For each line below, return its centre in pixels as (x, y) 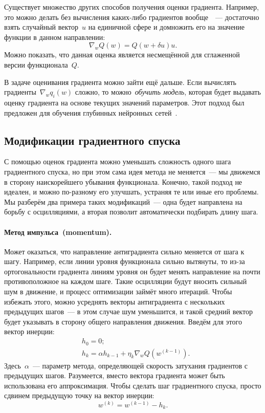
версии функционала (36, 64)
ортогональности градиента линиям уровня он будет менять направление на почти (132, 271)
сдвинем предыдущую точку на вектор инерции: (79, 395)
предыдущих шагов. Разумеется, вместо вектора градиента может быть (115, 375)
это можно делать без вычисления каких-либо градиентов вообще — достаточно (132, 17)
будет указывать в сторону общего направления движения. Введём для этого (123, 321)
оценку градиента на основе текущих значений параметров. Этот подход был (124, 102)
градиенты (20, 92)
